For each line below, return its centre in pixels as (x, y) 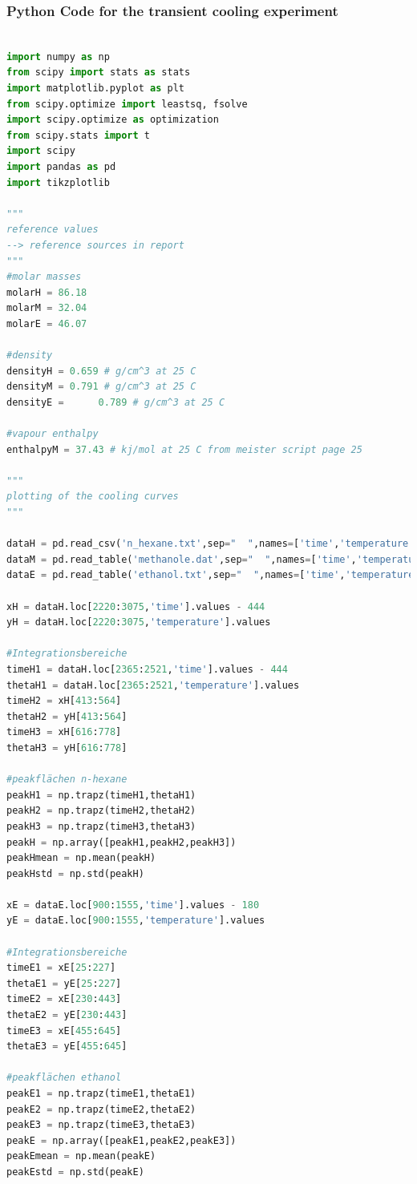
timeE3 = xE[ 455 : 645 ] (64, 1030)
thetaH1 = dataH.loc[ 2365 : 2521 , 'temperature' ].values (153, 685)
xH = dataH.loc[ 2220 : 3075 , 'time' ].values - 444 (136, 606)
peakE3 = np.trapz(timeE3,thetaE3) (101, 1125)
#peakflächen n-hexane (67, 780)
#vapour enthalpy (53, 434)
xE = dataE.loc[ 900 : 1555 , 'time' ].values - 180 (133, 905)
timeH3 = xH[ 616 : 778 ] (64, 732)
